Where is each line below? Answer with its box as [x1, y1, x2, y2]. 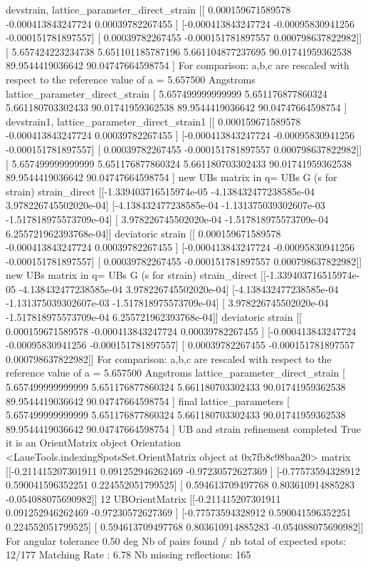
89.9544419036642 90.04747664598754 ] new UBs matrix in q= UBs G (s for [6, 170, 337, 185]
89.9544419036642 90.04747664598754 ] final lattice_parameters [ [6, 393, 290, 408]
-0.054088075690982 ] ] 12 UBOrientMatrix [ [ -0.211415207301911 [6, 491, 281, 506]
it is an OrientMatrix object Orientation [6, 435, 182, 450]
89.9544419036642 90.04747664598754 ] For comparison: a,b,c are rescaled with [6, 58, 349, 73]
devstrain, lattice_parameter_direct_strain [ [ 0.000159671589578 [6, 2, 291, 16]
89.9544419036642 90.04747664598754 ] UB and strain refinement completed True [6, 421, 361, 436]
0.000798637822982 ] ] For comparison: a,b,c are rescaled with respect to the [6, 351, 332, 366]
